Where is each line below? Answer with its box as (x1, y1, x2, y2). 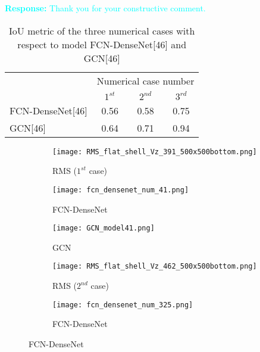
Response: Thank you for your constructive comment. (5, 2, 206, 14)
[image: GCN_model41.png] (52, 224, 155, 233)
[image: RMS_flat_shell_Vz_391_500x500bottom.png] (52, 147, 257, 156)
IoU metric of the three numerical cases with (9, 23, 195, 38)
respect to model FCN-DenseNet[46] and (17, 37, 187, 51)
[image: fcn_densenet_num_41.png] (52, 185, 189, 194)
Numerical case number (96, 73, 195, 88)
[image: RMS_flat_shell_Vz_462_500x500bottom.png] (52, 262, 257, 271)
